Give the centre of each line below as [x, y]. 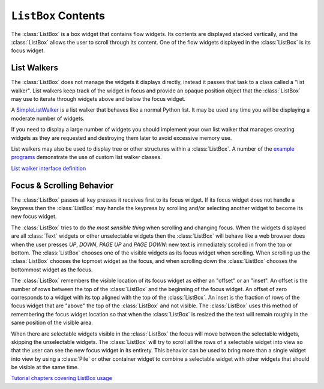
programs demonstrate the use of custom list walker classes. [86, 157]
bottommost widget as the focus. [52, 270]
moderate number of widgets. [48, 118]
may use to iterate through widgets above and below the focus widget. [98, 99]
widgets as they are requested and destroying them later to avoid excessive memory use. [121, 137]
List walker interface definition [49, 168]
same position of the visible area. [52, 323]
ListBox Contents [58, 16]
